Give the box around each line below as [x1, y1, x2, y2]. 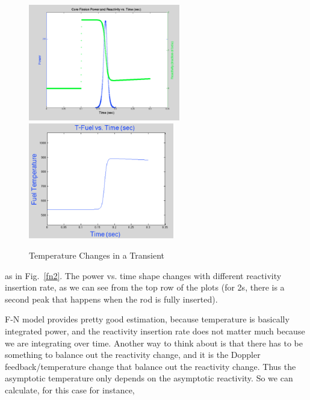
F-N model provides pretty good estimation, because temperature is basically [5, 313, 290, 325]
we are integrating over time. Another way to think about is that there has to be [5, 336, 303, 349]
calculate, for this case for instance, [5, 384, 135, 396]
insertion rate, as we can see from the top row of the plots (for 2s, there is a [5, 281, 285, 294]
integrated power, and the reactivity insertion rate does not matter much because [5, 325, 305, 337]
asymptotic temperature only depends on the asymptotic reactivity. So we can [5, 372, 293, 384]
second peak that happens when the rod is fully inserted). [5, 292, 218, 305]
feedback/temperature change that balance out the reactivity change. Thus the [5, 360, 296, 372]
